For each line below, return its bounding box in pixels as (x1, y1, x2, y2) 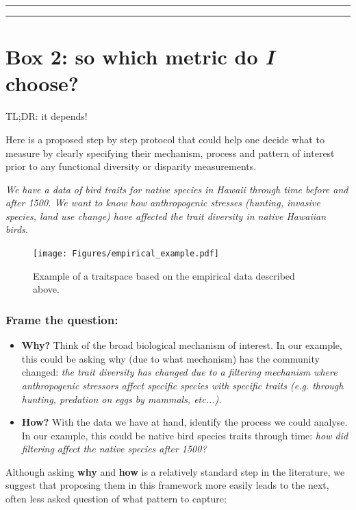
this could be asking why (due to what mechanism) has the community (21, 351, 320, 365)
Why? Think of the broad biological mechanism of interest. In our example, (21, 338, 342, 352)
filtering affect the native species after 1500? (21, 441, 207, 456)
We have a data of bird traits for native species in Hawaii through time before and (5, 182, 348, 196)
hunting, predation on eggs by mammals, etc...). (21, 391, 222, 406)
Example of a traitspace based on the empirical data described (33, 268, 295, 282)
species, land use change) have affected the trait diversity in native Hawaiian (5, 208, 327, 223)
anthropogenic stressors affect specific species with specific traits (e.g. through (21, 378, 344, 392)
